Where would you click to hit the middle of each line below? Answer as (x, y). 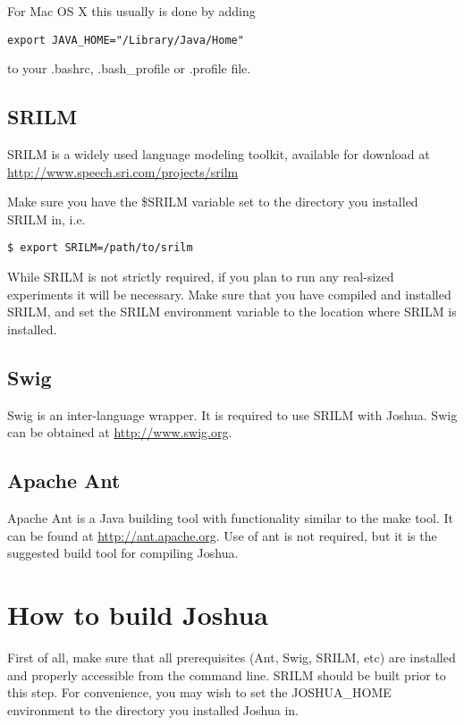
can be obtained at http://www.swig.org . (120, 432)
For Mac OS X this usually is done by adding (131, 11)
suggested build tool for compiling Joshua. (123, 553)
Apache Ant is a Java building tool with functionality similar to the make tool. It (230, 518)
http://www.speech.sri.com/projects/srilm (123, 171)
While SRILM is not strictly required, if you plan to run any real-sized (201, 277)
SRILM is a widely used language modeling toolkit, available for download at (219, 154)
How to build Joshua (138, 615)
